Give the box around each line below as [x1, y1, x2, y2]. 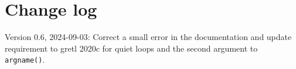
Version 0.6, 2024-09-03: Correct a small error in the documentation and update [5, 31, 292, 43]
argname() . [5, 53, 45, 66]
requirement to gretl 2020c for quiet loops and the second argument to [5, 42, 258, 54]
